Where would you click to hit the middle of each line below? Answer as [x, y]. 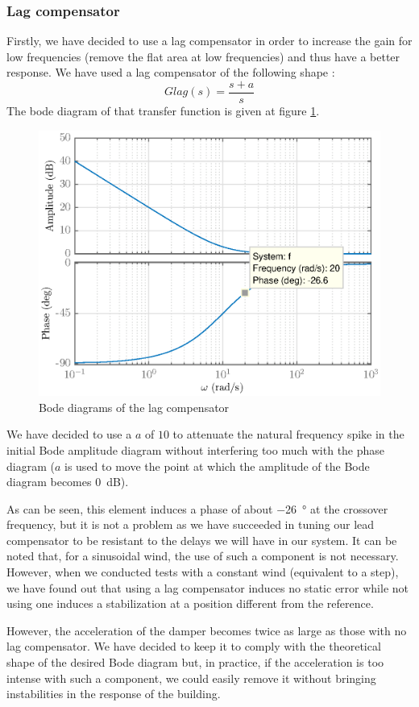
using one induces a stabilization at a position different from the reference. [190, 603]
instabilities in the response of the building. [114, 694]
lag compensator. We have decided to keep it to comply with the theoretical [194, 646]
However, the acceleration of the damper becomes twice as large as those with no [207, 630]
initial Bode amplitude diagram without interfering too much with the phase [196, 449]
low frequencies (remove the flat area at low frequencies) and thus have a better [203, 56]
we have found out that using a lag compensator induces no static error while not [208, 587]
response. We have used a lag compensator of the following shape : [171, 72]
